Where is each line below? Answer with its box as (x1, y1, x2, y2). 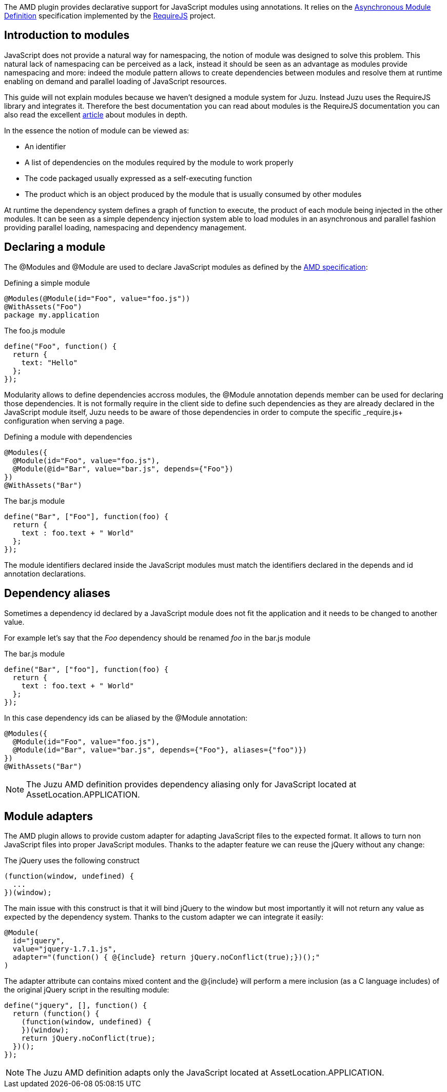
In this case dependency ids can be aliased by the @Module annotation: (4, 713, 247, 722)
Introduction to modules (4, 29, 130, 42)
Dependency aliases (4, 587, 110, 600)
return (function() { (12, 1009, 100, 1018)
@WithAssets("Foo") (4, 302, 82, 311)
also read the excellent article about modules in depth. (4, 110, 188, 119)
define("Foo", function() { (4, 342, 117, 350)
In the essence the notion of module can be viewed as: (4, 126, 189, 135)
